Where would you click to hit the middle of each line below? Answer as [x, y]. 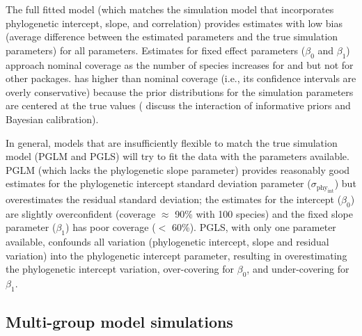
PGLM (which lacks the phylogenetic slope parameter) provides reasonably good [178, 169]
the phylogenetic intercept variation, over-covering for [120, 269]
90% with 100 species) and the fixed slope [264, 213]
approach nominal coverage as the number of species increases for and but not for [180, 64]
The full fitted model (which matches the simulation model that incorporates [170, 9]
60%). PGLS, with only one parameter [254, 227]
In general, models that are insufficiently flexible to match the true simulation [172, 142]
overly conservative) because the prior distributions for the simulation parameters [180, 91]
